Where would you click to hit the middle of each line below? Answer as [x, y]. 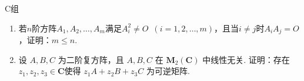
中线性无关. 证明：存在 [246, 59]
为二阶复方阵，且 [91, 59]
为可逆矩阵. [168, 71]
